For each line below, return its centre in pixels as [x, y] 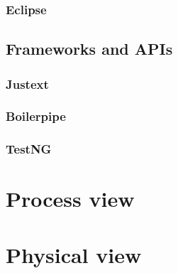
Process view [70, 199]
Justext [27, 84]
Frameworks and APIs [89, 49]
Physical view [74, 254]
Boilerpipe [36, 116]
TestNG [29, 149]
